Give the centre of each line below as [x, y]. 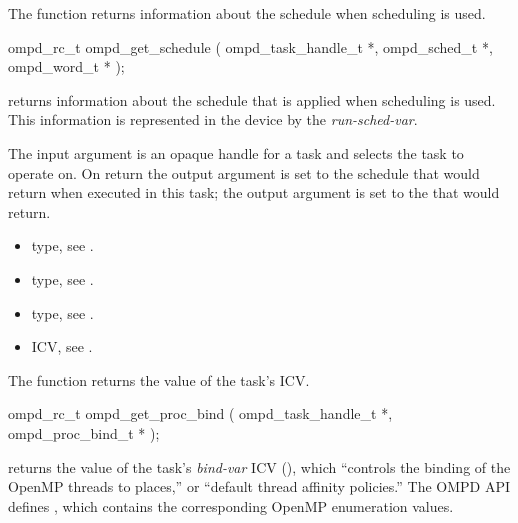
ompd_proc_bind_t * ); [84, 432]
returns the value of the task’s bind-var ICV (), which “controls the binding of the [259, 466]
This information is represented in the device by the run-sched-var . [213, 119]
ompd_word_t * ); [66, 66]
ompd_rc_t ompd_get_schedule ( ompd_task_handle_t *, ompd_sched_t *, [250, 46]
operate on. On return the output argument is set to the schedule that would [244, 172]
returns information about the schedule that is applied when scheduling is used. [252, 99]
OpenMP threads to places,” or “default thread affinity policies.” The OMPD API [259, 486]
